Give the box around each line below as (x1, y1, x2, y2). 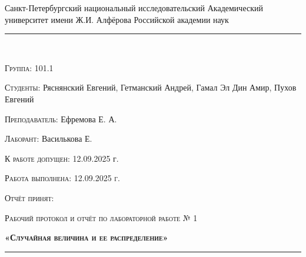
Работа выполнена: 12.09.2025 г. (5, 172, 120, 184)
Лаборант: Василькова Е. (5, 132, 92, 145)
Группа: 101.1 (5, 61, 54, 74)
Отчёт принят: (5, 191, 54, 203)
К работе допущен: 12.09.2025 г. (5, 152, 119, 164)
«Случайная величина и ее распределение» (5, 231, 168, 243)
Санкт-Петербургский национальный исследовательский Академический (5, 2, 263, 14)
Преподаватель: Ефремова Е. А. (5, 112, 117, 125)
